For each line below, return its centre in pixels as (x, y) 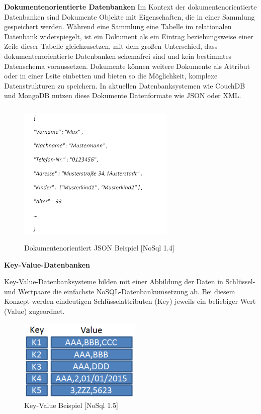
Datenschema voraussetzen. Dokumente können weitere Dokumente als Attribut (127, 66)
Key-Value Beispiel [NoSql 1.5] (71, 405)
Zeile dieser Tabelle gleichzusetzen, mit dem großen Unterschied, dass (111, 46)
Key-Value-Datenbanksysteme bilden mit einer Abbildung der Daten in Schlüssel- (130, 281)
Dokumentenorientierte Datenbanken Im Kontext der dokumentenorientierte (130, 7)
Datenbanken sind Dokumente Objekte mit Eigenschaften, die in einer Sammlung (129, 16)
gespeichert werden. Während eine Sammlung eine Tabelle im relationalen (118, 26)
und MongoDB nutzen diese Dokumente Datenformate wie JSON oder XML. (123, 95)
